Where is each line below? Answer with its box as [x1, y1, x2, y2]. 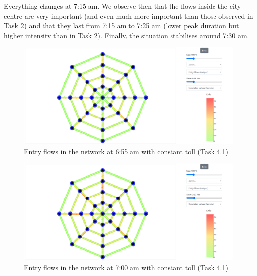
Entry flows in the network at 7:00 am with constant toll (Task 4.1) [24, 262, 228, 272]
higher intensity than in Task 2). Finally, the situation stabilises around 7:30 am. [4, 30, 249, 40]
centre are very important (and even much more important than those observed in [4, 10, 253, 21]
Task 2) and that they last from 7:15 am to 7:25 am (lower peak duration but [4, 20, 239, 31]
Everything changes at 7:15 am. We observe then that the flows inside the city [4, 1, 241, 11]
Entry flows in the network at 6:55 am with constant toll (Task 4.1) [24, 146, 228, 156]
